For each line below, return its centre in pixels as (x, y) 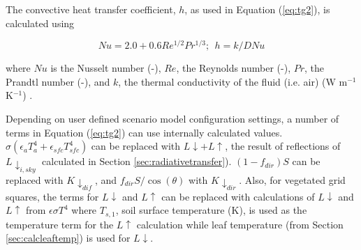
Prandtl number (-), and (58, 81)
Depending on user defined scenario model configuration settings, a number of (172, 119)
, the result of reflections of (283, 146)
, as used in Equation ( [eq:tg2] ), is (257, 9)
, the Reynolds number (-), (234, 68)
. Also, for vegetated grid (292, 179)
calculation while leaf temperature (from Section (240, 224)
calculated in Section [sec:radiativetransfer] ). (137, 161)
